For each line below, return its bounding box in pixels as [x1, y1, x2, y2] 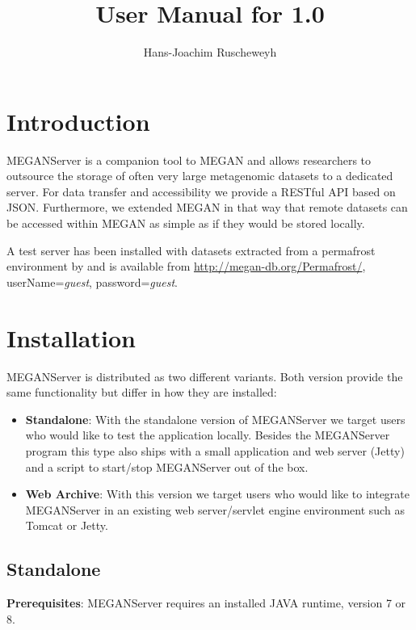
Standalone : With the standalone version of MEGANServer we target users [25, 410, 405, 427]
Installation [6, 321, 136, 354]
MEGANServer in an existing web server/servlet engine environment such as [25, 501, 405, 518]
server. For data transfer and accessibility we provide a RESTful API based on [6, 183, 396, 199]
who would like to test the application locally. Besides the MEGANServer [25, 426, 390, 443]
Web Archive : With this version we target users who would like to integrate [25, 485, 410, 502]
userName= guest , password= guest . [6, 273, 178, 290]
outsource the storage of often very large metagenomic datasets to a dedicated [6, 167, 393, 184]
